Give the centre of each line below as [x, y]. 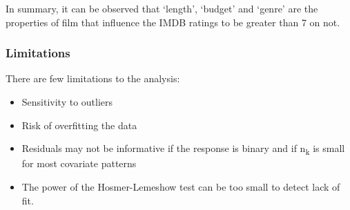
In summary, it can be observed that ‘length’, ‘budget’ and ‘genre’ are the [162, 8]
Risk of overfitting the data [79, 125]
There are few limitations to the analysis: [93, 78]
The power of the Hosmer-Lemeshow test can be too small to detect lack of [181, 186]
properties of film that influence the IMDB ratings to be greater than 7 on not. [173, 22]
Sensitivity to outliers [67, 102]
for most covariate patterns [79, 163]
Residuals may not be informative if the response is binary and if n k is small [183, 149]
